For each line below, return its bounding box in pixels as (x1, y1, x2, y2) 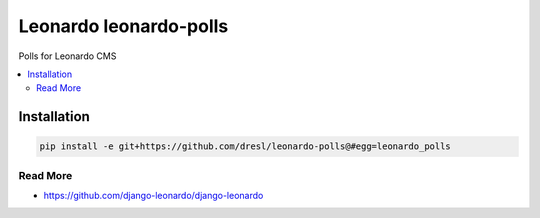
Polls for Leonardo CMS (18, 50, 117, 62)
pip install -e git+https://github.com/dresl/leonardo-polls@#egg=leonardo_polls (39, 141, 452, 152)
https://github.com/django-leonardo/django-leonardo (43, 190, 264, 202)
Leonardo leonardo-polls (18, 15, 229, 37)
